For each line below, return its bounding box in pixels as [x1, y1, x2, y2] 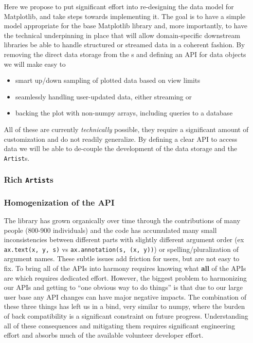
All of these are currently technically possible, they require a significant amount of [4, 124, 249, 134]
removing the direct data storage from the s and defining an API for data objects [4, 49, 246, 59]
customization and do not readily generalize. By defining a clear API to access [4, 133, 237, 144]
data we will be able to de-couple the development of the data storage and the [4, 143, 237, 153]
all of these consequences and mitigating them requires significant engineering [4, 320, 235, 330]
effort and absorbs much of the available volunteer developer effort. [4, 330, 203, 340]
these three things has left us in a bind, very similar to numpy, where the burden [4, 301, 245, 311]
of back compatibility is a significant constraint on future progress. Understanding [4, 311, 248, 321]
